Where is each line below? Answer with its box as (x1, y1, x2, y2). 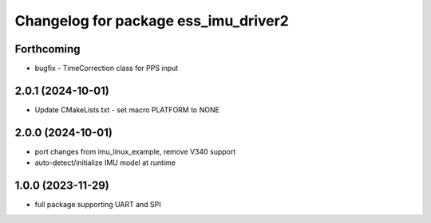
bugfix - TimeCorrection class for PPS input (34, 64, 179, 73)
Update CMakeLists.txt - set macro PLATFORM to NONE (34, 104, 219, 115)
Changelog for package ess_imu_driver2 (14, 12, 289, 29)
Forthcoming (14, 42, 81, 56)
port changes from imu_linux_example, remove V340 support (34, 147, 236, 156)
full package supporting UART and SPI (34, 200, 161, 209)
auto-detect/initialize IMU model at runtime (34, 158, 176, 167)
